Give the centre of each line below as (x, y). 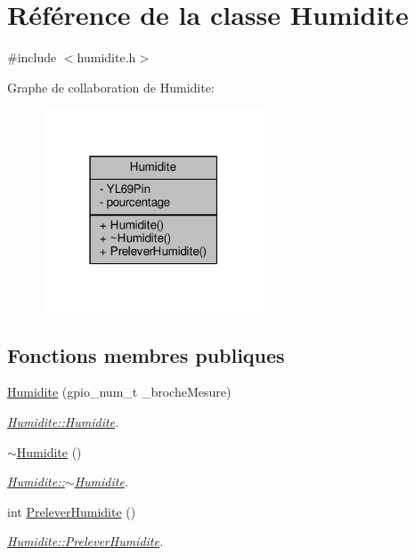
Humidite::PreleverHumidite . (85, 541)
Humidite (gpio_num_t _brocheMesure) (119, 392)
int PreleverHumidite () (72, 511)
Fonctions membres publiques (146, 354)
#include (32, 57)
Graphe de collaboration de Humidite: (111, 87)
